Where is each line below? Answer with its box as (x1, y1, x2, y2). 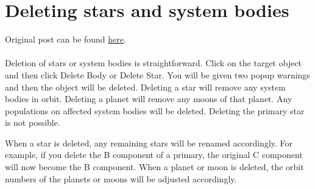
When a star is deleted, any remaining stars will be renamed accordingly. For (5, 136, 293, 149)
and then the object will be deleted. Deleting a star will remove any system (5, 80, 286, 93)
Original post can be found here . (5, 33, 126, 46)
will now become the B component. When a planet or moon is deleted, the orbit (5, 160, 304, 173)
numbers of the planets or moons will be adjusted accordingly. (5, 172, 237, 185)
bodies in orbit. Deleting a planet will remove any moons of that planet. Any (5, 92, 292, 105)
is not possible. (5, 116, 60, 129)
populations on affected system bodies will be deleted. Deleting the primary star (5, 104, 305, 117)
